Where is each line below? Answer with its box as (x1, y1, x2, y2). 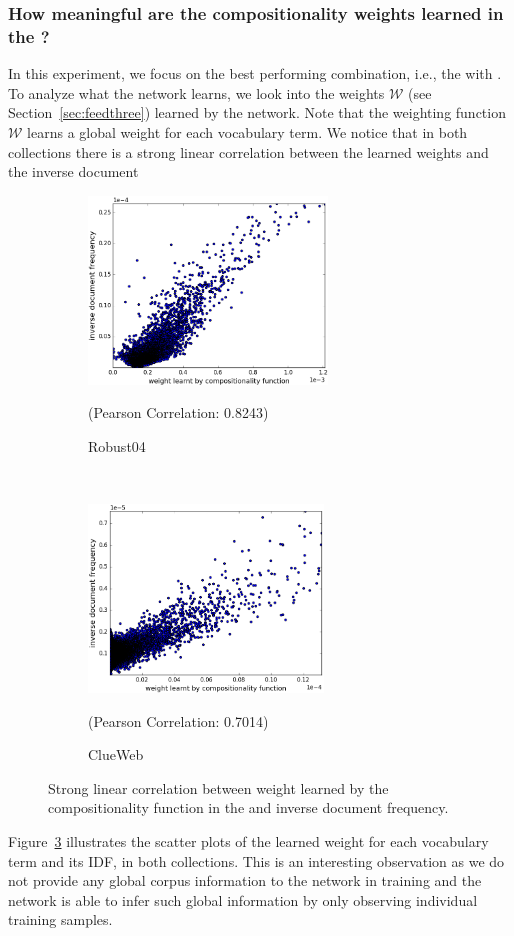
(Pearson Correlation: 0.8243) (88, 402, 269, 423)
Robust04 (88, 435, 146, 456)
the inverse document (8, 161, 139, 182)
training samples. (8, 909, 113, 930)
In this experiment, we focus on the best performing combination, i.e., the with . (8, 63, 502, 84)
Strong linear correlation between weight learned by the (48, 777, 389, 798)
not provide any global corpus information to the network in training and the (8, 870, 482, 891)
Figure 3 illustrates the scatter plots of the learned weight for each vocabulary (8, 830, 489, 851)
